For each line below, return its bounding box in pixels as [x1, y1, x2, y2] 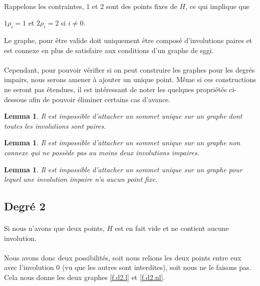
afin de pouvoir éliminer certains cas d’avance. [29, 94, 171, 104]
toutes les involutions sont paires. [4, 120, 106, 131]
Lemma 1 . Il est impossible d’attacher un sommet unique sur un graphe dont [4, 111, 242, 121]
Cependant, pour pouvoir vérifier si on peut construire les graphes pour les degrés [4, 64, 255, 75]
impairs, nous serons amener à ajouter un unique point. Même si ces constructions [4, 74, 256, 85]
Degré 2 [4, 198, 46, 214]
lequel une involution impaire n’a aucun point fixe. [4, 174, 158, 184]
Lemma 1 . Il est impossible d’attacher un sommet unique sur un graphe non [4, 137, 240, 148]
